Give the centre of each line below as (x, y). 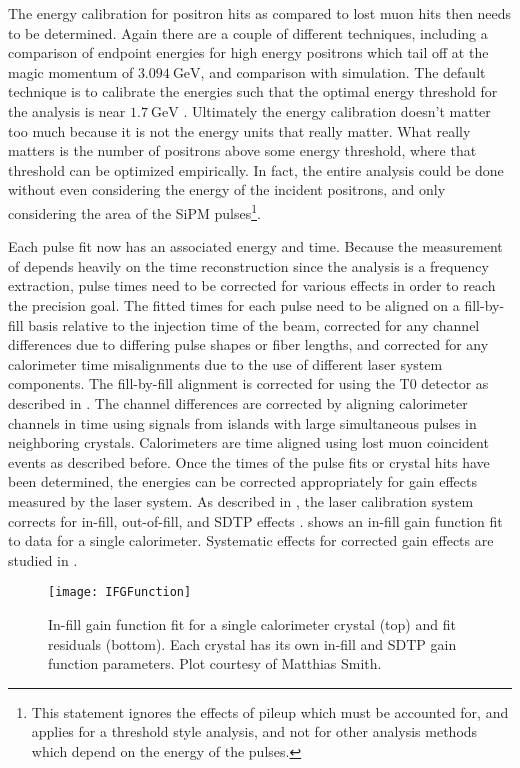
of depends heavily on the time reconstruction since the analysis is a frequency (248, 265)
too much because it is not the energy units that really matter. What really (239, 130)
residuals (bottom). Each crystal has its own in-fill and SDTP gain (252, 643)
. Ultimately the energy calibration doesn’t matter (337, 110)
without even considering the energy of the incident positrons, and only (227, 189)
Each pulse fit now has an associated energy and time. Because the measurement (255, 246)
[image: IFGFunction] (120, 592)
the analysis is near (67, 110)
